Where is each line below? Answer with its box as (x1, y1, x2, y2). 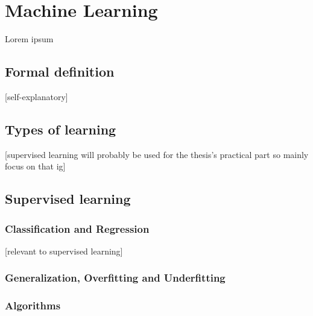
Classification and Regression (5, 221, 150, 236)
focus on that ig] (5, 160, 66, 172)
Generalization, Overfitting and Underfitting (5, 270, 226, 285)
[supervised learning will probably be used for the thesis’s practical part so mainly (5, 148, 309, 160)
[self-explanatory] (5, 90, 68, 103)
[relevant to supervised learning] (5, 244, 123, 257)
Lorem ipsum (5, 33, 54, 45)
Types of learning (5, 119, 116, 138)
